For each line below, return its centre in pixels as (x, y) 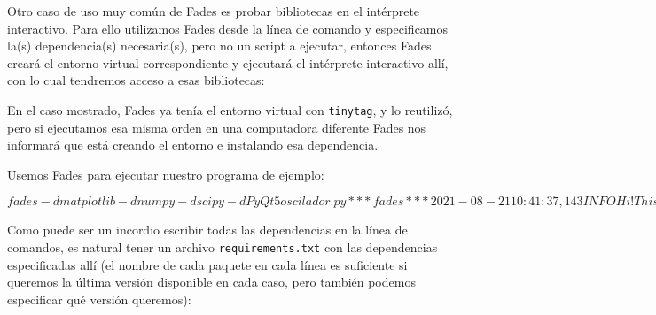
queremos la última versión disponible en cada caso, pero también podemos (211, 282)
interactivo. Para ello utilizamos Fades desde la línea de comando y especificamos (228, 28)
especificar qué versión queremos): (99, 299)
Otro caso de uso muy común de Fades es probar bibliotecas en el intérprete (214, 11)
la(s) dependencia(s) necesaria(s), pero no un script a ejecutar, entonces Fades (219, 46)
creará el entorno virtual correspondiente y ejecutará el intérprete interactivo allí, (228, 62)
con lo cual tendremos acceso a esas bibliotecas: (136, 80)
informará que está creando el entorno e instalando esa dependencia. (193, 145)
